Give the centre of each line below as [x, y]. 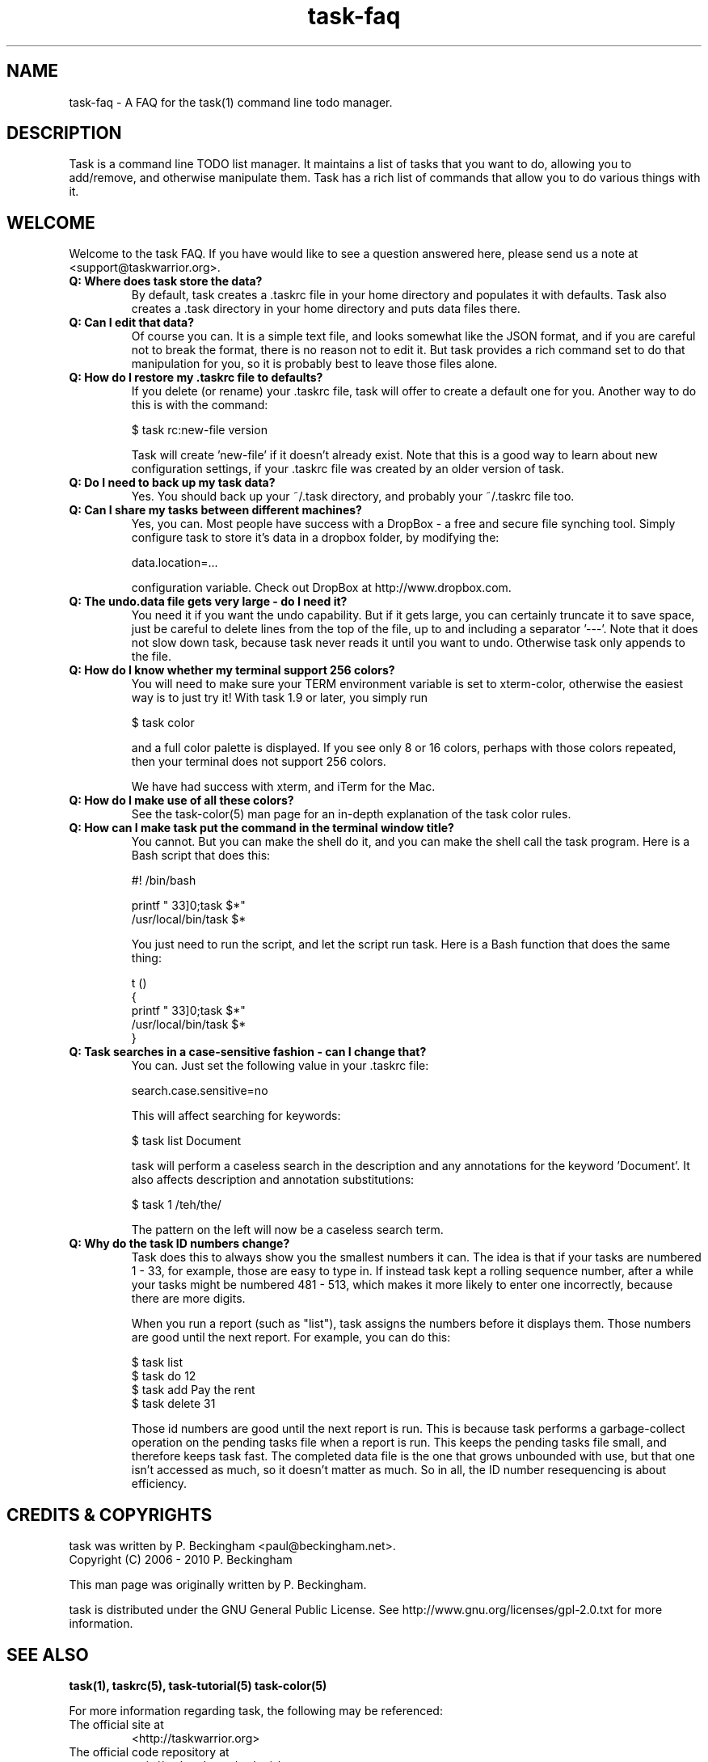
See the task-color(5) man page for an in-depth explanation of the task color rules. [351, 814]
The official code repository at [149, 1751]
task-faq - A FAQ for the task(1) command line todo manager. [231, 102]
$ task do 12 [164, 1376]
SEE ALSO [48, 1654]
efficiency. [159, 1484]
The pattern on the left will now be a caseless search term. [287, 1230]
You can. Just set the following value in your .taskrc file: [280, 1066]
